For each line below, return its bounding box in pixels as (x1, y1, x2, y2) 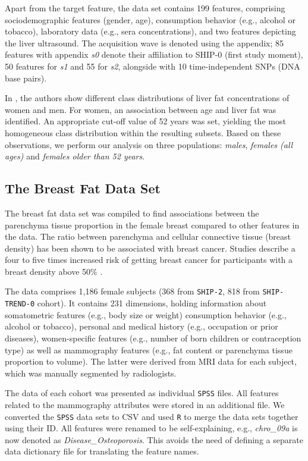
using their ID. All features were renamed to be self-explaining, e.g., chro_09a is (5, 422, 298, 434)
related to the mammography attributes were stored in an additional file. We (5, 399, 285, 411)
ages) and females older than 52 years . (5, 150, 145, 162)
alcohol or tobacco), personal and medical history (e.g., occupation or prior (5, 320, 278, 333)
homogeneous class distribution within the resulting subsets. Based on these (5, 126, 281, 139)
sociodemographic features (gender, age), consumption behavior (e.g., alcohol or (5, 13, 296, 26)
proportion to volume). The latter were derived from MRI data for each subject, (5, 355, 297, 368)
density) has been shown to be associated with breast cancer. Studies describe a (5, 242, 296, 254)
